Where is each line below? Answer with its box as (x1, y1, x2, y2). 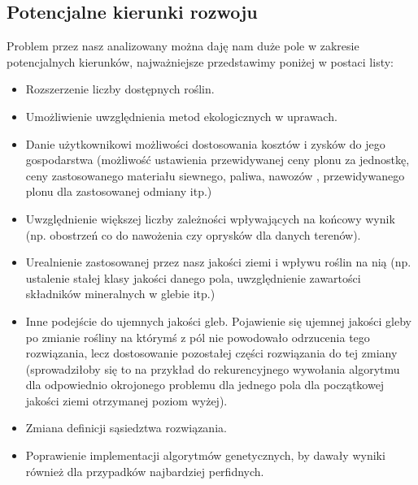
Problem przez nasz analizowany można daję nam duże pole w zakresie (7, 37, 359, 54)
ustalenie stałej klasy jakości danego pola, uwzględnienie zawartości (25, 269, 361, 286)
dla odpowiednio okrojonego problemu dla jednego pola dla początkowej (25, 376, 385, 393)
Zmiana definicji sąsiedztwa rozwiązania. (25, 419, 227, 436)
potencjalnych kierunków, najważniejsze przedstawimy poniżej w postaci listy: (7, 53, 394, 70)
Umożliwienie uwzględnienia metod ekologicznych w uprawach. (25, 107, 337, 124)
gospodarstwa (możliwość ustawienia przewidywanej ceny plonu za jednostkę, (25, 151, 410, 168)
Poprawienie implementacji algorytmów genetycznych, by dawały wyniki (25, 447, 385, 464)
